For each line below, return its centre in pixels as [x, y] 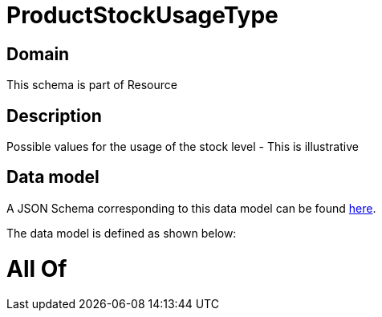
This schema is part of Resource [92, 85]
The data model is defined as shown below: [122, 233]
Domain [38, 54]
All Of [37, 268]
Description [54, 116]
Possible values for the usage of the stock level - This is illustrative [183, 147]
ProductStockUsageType [142, 15]
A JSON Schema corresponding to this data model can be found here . [191, 208]
